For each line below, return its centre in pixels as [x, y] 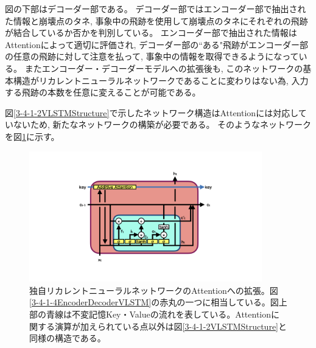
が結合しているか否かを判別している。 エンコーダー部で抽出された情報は [151, 33]
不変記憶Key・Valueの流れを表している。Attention [171, 314]
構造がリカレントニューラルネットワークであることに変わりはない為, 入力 [161, 80]
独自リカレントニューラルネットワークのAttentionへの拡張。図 [154, 290]
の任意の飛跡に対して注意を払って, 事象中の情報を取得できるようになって [152, 56]
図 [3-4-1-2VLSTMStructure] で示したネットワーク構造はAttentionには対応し [152, 112]
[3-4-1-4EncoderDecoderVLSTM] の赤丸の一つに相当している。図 [154, 302]
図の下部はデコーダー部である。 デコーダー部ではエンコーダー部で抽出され [156, 9]
